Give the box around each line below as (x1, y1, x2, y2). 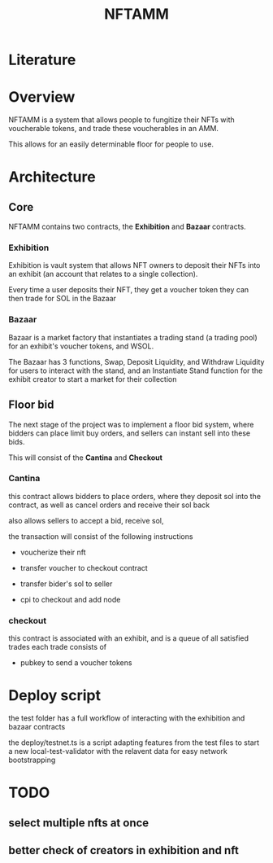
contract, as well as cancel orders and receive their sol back (8, 500, 210, 510)
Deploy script (8, 686, 102, 705)
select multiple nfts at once (8, 816, 149, 830)
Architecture (8, 168, 96, 186)
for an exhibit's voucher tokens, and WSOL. (8, 341, 154, 351)
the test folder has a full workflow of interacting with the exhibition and (8, 713, 245, 723)
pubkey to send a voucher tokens (19, 658, 132, 668)
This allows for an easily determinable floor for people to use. (8, 139, 214, 149)
